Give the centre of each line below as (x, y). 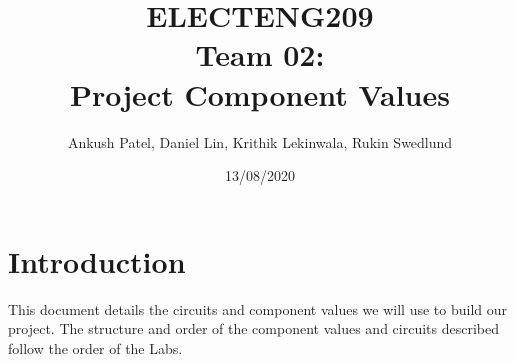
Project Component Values (260, 93)
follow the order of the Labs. (95, 347)
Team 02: (260, 54)
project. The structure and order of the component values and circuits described (253, 328)
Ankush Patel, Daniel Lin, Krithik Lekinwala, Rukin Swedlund (260, 141)
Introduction (97, 260)
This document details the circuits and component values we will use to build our (257, 308)
